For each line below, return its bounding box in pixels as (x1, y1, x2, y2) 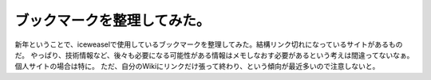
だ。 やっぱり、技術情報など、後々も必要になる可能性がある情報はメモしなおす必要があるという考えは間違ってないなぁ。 (14, 50, 414, 59)
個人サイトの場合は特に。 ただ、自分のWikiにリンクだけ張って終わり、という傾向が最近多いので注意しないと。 (14, 62, 380, 71)
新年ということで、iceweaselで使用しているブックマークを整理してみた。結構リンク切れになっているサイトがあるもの (14, 40, 403, 49)
